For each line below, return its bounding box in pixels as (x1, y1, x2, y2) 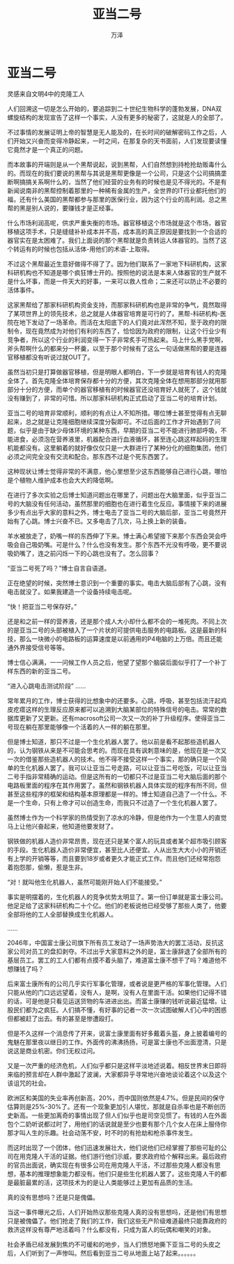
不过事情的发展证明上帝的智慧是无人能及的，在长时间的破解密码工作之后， (7, 128, 221, 136)
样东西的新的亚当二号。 (7, 667, 75, 675)
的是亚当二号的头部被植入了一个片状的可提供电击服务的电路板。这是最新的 (7, 626, 221, 634)
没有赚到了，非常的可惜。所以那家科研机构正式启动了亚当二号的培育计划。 (7, 393, 221, 402)
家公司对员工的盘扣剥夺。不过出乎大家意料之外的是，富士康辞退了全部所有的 (7, 947, 227, 956)
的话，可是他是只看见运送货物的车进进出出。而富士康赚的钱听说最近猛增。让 (7, 997, 227, 1005)
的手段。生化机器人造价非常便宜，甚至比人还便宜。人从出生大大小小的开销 (7, 845, 221, 854)
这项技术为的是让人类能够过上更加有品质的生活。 (55, 1178, 196, 1187)
